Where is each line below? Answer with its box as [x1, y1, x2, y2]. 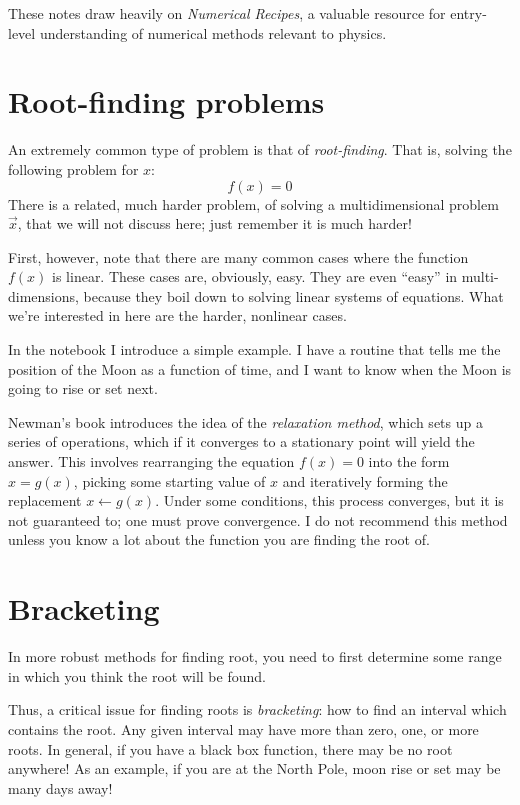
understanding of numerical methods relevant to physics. [39, 22, 387, 43]
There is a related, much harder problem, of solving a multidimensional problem [8, 193, 499, 214]
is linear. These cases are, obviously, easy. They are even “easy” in [52, 266, 458, 287]
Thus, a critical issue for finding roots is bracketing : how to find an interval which [8, 699, 507, 720]
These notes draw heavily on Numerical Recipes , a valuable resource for [8, 3, 446, 23]
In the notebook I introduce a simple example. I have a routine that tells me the [8, 339, 501, 360]
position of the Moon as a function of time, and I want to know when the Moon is [8, 358, 512, 379]
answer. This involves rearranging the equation [8, 451, 295, 472]
